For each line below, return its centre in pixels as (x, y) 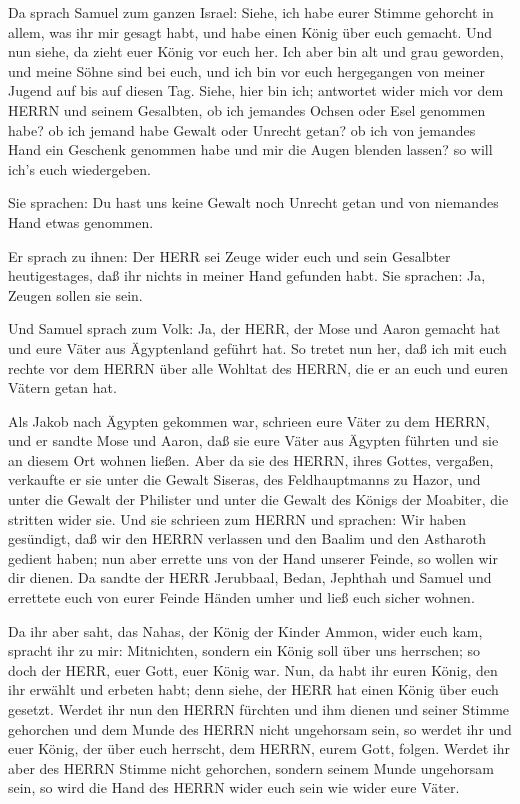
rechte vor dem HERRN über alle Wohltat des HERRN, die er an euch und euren (258, 367)
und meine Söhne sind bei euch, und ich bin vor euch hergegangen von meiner (246, 70)
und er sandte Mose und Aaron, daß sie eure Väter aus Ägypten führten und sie (253, 440)
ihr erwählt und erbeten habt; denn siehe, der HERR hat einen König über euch (253, 689)
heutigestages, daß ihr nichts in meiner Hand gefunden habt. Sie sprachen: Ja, (247, 275)
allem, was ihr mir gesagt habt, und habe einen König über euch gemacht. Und (250, 31)
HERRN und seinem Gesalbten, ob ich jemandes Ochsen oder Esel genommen (247, 109)
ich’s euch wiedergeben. (79, 168)
